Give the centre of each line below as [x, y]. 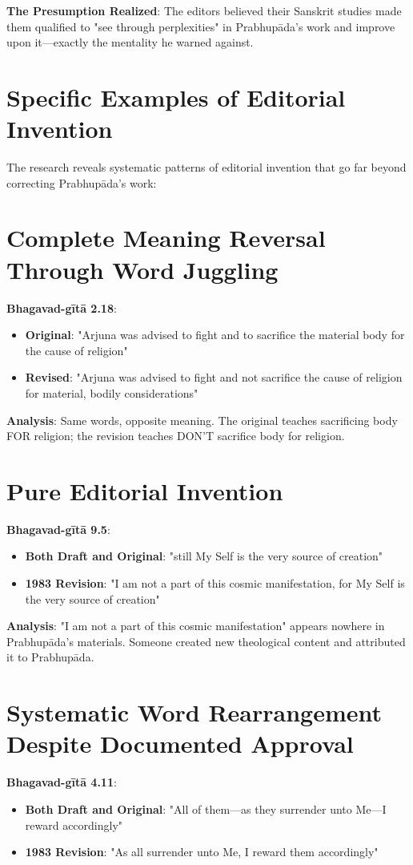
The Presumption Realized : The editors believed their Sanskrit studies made [204, 10]
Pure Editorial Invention [145, 490]
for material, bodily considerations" [112, 392]
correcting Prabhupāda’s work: [82, 182]
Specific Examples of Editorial [176, 97]
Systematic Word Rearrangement [194, 712]
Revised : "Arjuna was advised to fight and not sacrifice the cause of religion [214, 377]
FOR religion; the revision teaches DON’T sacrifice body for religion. [176, 436]
